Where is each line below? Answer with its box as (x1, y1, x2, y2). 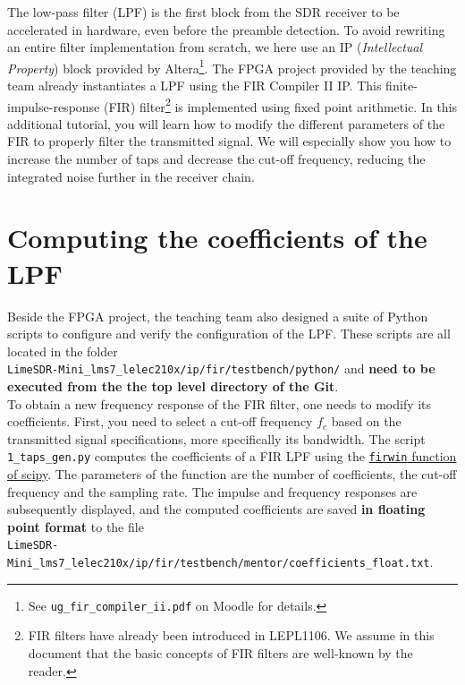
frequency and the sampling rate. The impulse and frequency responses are (7, 482, 418, 501)
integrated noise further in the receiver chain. (7, 167, 255, 185)
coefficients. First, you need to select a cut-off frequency (7, 412, 313, 431)
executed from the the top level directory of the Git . (7, 377, 339, 395)
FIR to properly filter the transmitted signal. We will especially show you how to (7, 132, 452, 150)
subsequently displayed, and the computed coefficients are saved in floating (7, 500, 426, 518)
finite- (385, 76, 418, 95)
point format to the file (7, 517, 144, 535)
